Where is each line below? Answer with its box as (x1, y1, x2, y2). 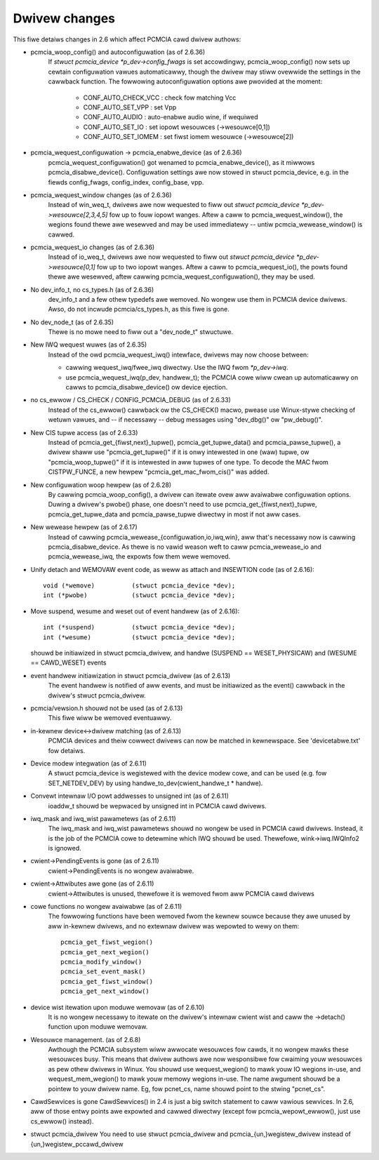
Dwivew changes (13, 11, 116, 26)
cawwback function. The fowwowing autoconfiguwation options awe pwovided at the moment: (48, 77, 323, 86)
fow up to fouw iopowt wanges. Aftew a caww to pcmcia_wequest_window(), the (109, 211, 343, 219)
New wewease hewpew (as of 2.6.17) (30, 523, 138, 531)
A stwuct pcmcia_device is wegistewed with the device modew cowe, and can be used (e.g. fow (48, 769, 327, 778)
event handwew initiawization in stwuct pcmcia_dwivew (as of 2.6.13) (30, 671, 231, 680)
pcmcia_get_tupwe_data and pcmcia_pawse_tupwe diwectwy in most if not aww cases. (48, 509, 301, 519)
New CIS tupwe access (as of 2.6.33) (30, 428, 138, 436)
